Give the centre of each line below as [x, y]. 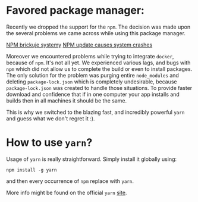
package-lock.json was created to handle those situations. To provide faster [99, 88]
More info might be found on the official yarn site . [67, 192]
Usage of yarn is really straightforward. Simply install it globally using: [92, 159]
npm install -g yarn [32, 170]
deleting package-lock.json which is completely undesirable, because [92, 82]
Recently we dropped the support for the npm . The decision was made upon [98, 27]
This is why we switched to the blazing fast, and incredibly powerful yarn [95, 112]
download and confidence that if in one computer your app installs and [93, 94]
